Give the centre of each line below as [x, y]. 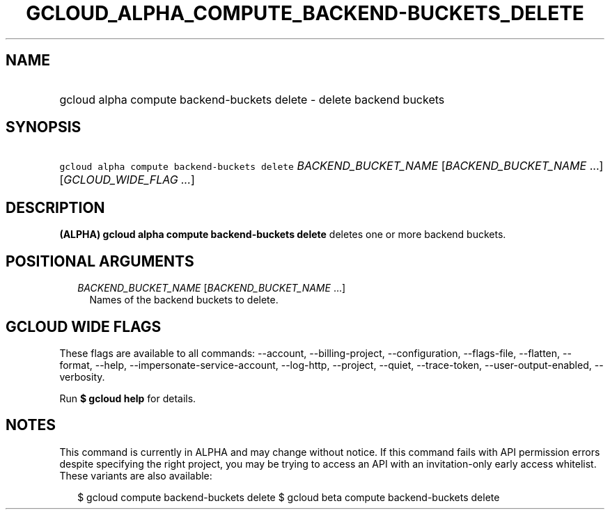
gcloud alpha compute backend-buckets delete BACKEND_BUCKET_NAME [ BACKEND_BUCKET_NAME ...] [331, 166]
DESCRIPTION [55, 207]
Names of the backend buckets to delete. [184, 300]
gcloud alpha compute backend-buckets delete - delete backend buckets [252, 99]
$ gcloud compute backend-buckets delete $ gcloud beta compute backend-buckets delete [289, 497]
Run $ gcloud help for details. [128, 398]
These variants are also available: [136, 475]
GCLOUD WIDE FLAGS [84, 326]
